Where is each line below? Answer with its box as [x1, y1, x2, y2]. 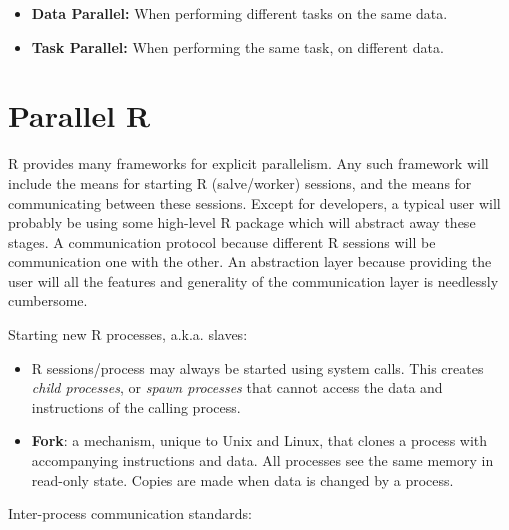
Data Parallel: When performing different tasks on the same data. [31, 3, 448, 23]
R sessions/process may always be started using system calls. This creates [31, 357, 484, 378]
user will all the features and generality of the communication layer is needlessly [8, 270, 499, 291]
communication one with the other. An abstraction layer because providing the [8, 251, 492, 272]
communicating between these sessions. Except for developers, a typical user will [8, 192, 501, 213]
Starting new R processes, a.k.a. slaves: [8, 324, 248, 345]
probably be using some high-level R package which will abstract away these [8, 212, 476, 233]
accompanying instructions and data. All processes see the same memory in [31, 450, 494, 471]
